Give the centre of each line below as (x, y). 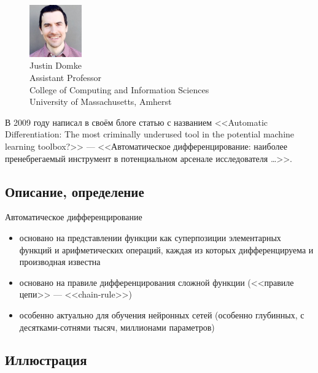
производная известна (60, 262)
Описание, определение (75, 191)
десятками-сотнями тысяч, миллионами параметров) (117, 327)
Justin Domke (56, 65)
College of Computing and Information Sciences (119, 89)
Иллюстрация (46, 360)
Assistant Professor (65, 77)
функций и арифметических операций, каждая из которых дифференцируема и (166, 249)
